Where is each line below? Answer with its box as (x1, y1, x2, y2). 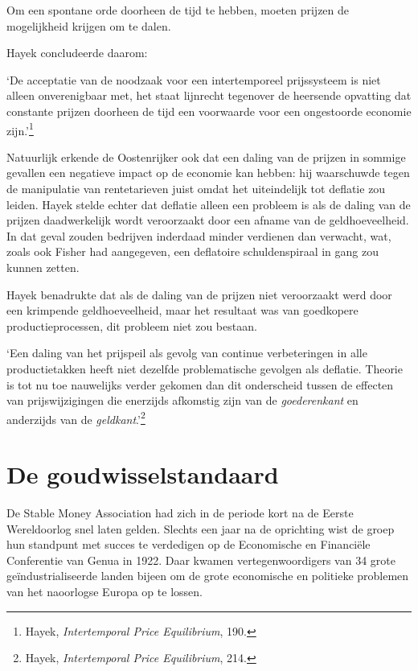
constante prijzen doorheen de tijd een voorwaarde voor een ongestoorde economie (6, 102, 412, 119)
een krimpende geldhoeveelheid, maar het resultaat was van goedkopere (6, 302, 359, 319)
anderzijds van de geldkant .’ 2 (6, 408, 145, 427)
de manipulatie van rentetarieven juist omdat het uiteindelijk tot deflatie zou (6, 180, 386, 196)
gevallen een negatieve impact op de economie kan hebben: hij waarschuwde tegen (6, 164, 410, 181)
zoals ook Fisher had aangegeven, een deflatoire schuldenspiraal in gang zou (6, 243, 379, 260)
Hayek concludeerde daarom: (6, 44, 148, 61)
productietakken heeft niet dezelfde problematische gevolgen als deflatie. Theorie (6, 360, 403, 377)
